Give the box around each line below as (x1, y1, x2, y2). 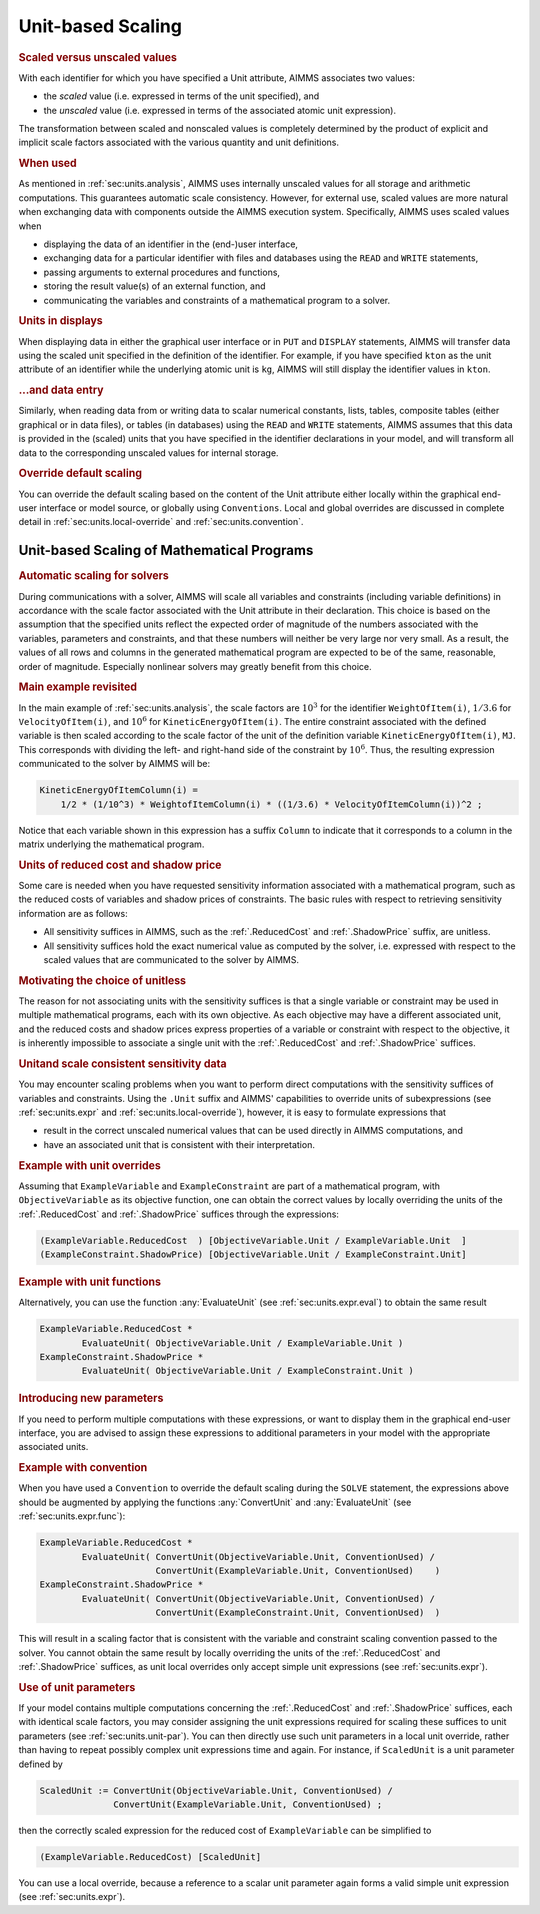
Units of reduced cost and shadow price (18, 858, 222, 872)
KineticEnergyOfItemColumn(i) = (39, 785, 199, 796)
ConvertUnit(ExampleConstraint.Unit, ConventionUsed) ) (155, 1607, 441, 1619)
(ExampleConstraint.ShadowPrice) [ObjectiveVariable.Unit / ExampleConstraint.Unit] (39, 1248, 467, 1260)
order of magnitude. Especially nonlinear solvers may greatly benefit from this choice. (18, 660, 372, 672)
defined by (18, 1758, 64, 1770)
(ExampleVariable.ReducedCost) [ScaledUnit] (39, 1851, 262, 1862)
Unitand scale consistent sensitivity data (18, 1056, 227, 1070)
